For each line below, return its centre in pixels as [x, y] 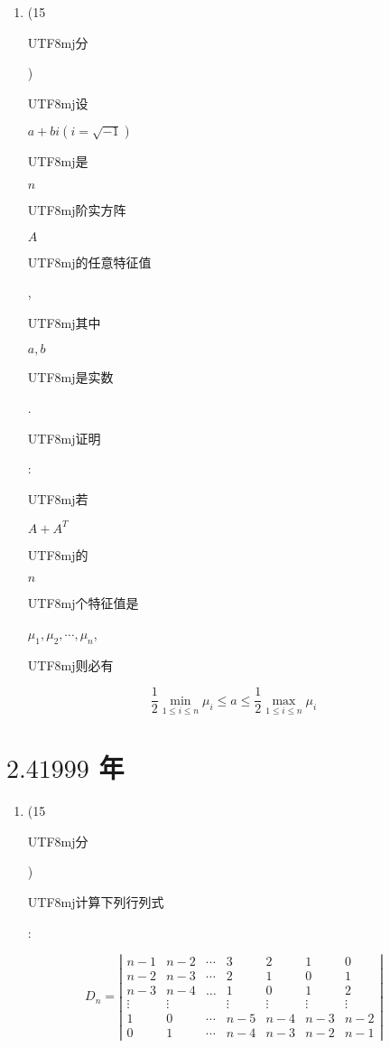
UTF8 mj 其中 [64, 322]
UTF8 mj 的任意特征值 [89, 262]
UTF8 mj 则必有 [70, 664]
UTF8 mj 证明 [64, 438]
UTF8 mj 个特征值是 [83, 603]
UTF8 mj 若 [58, 498]
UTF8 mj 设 [58, 103]
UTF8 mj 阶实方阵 [77, 209]
